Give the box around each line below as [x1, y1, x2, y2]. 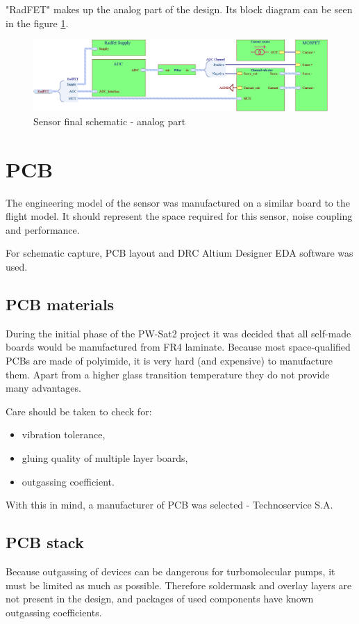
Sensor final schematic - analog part [33, 113, 186, 128]
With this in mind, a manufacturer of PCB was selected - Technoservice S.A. [6, 497, 333, 512]
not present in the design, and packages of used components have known [6, 591, 314, 606]
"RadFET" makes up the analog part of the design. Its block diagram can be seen [6, 2, 353, 16]
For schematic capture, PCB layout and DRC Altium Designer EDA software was [6, 246, 353, 260]
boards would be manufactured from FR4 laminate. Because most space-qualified [6, 339, 351, 354]
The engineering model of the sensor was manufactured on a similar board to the [6, 195, 350, 209]
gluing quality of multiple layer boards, [22, 450, 188, 465]
